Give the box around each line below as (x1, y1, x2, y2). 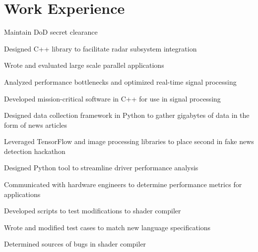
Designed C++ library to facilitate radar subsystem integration (4, 43, 197, 53)
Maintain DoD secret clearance (4, 27, 98, 37)
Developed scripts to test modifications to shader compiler (4, 205, 181, 216)
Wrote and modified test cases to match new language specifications (4, 222, 211, 232)
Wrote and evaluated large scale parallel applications (4, 60, 164, 70)
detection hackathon (4, 146, 65, 156)
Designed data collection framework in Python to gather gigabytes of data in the (4, 110, 250, 120)
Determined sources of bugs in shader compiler (4, 239, 146, 249)
